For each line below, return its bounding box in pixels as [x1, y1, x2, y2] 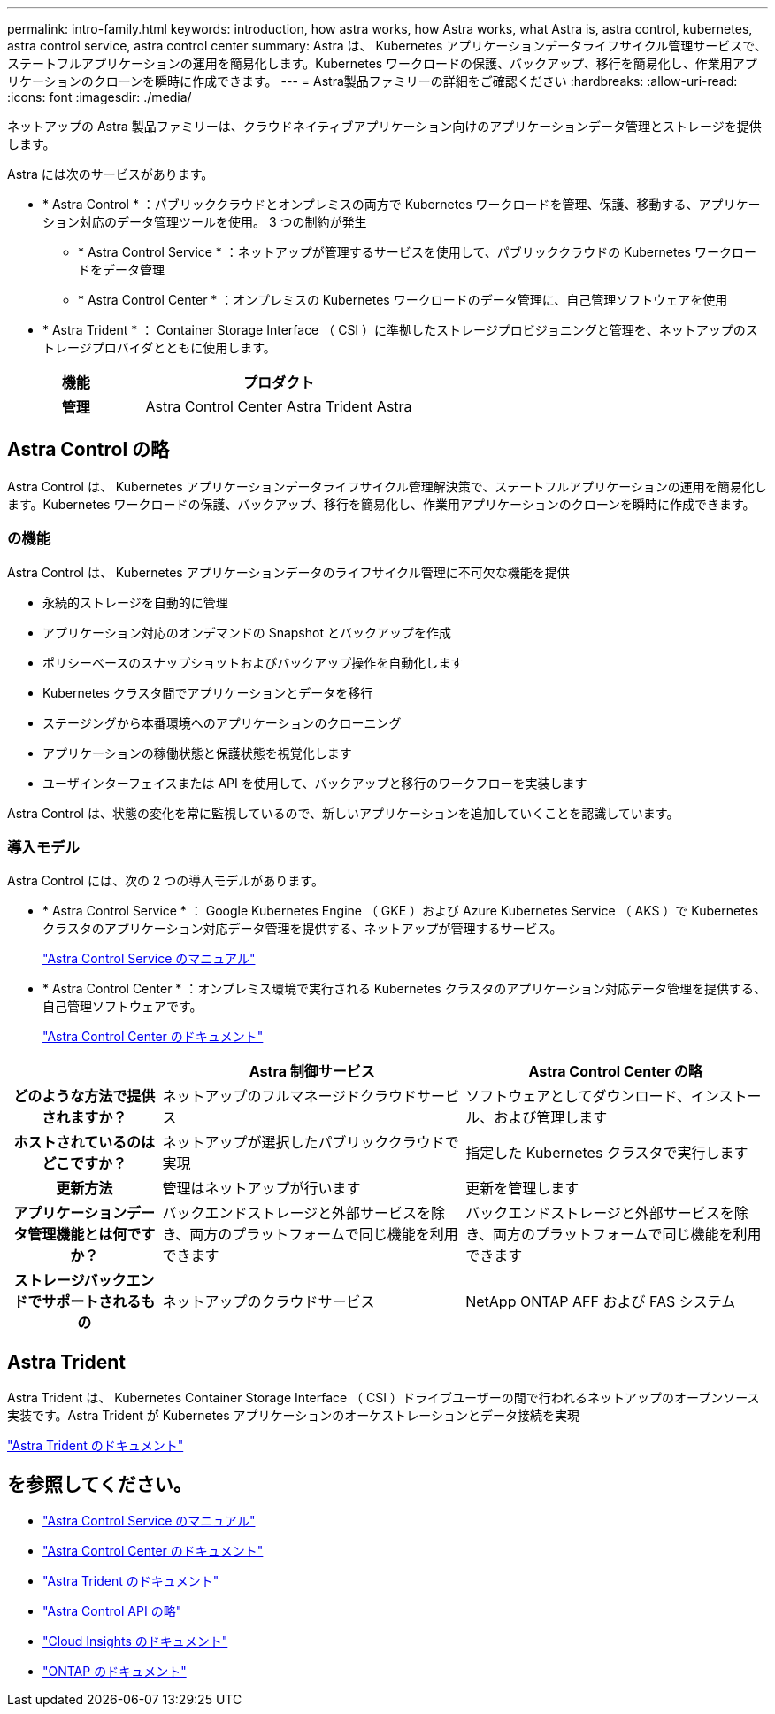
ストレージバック [13, 1271, 127, 1290]
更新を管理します [465, 1179, 579, 1198]
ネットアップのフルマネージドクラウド [162, 1087, 418, 1106]
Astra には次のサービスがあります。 [7, 166, 214, 181]
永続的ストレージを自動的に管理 [42, 594, 228, 610]
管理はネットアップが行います [162, 1179, 361, 1198]
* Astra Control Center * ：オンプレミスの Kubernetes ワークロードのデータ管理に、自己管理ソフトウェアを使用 [78, 292, 728, 307]
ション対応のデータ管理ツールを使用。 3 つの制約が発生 [42, 214, 367, 229]
